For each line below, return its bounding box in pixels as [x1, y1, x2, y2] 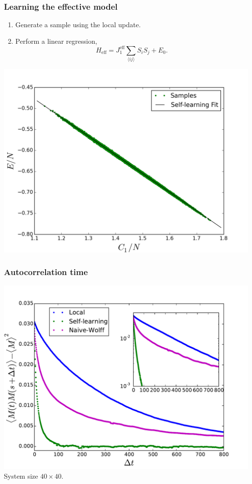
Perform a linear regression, [15, 35, 97, 46]
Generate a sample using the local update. [15, 19, 141, 30]
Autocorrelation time [4, 265, 88, 277]
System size [4, 470, 38, 481]
